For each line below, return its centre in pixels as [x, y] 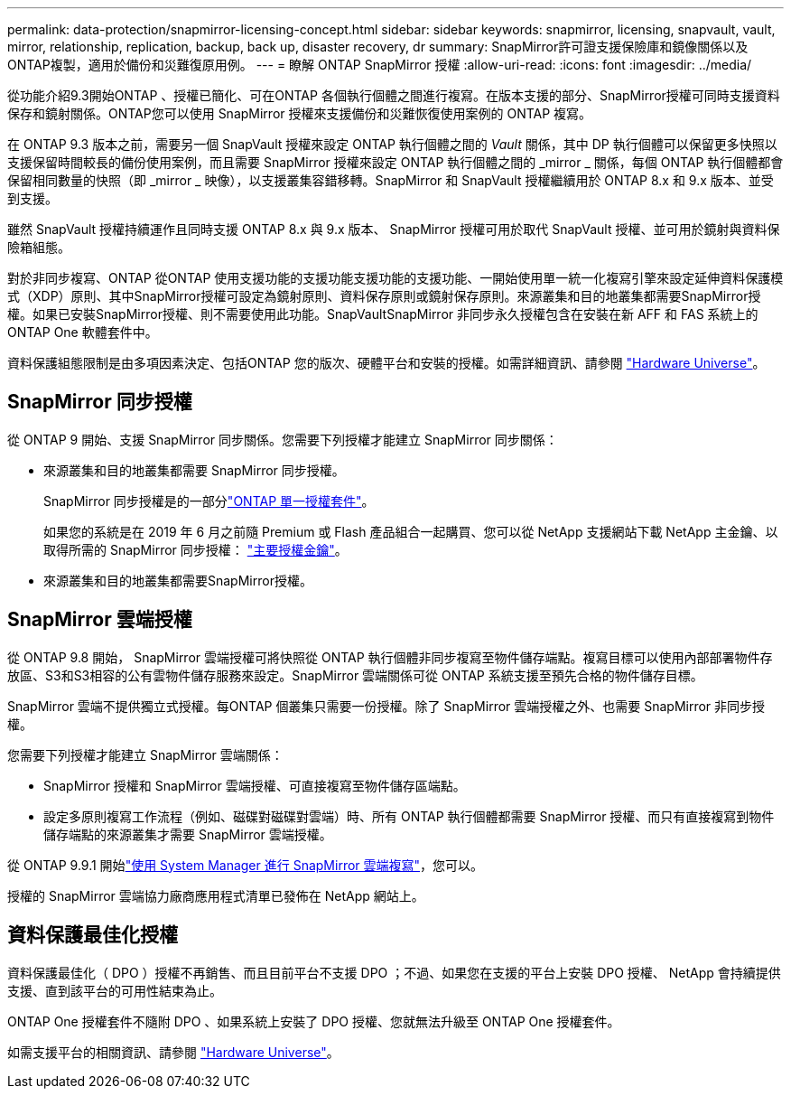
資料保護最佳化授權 [93, 935]
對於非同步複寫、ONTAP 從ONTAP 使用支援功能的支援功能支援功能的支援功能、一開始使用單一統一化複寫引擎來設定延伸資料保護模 [395, 278]
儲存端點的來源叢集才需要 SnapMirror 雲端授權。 [188, 834]
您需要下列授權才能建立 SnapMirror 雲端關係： [145, 754]
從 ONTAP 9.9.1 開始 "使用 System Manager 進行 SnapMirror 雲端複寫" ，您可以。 [246, 865]
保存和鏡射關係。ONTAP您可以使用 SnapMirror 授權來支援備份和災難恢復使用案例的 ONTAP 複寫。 [300, 113]
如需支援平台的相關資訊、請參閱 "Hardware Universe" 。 [173, 1052]
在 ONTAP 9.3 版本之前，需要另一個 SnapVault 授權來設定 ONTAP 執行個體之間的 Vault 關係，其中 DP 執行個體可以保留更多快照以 [392, 144]
